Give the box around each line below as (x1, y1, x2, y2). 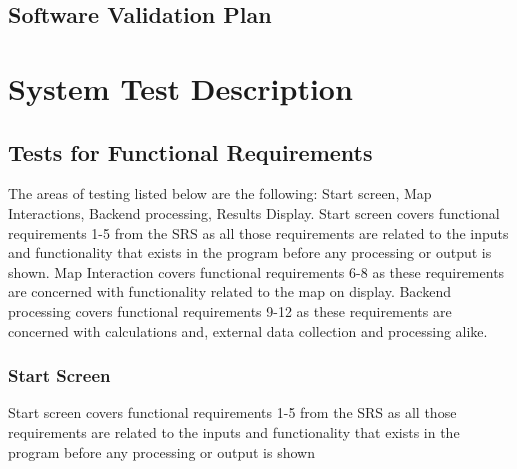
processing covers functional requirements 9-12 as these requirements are (8, 300, 452, 321)
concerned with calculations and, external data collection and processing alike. (8, 320, 488, 341)
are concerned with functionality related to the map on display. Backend (8, 281, 451, 302)
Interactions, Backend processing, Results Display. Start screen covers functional (8, 202, 500, 223)
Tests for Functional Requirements (8, 136, 373, 167)
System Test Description (8, 67, 353, 108)
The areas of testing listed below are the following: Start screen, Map (8, 183, 432, 204)
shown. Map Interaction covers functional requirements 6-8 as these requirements (8, 261, 505, 282)
